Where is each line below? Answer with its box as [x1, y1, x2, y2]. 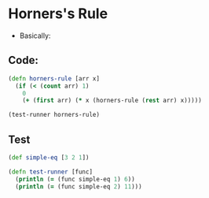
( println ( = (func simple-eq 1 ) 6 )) [15, 175, 135, 183]
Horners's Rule [8, 5, 108, 23]
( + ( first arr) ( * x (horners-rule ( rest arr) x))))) [22, 96, 202, 105]
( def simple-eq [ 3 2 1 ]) [8, 153, 90, 162]
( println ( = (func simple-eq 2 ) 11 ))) [15, 182, 143, 190]
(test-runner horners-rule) [8, 111, 101, 119]
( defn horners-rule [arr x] [8, 74, 101, 83]
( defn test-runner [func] [8, 167, 93, 176]
